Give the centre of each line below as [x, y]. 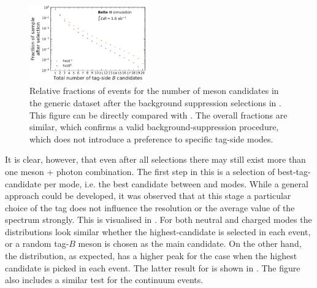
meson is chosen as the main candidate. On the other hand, [190, 243]
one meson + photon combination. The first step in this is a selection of [140, 171]
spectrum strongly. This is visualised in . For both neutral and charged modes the [158, 220]
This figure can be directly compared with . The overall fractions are [158, 115]
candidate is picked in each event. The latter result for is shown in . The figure [153, 267]
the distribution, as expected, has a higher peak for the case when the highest [151, 256]
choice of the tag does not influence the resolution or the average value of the [150, 207]
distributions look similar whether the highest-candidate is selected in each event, [158, 231]
